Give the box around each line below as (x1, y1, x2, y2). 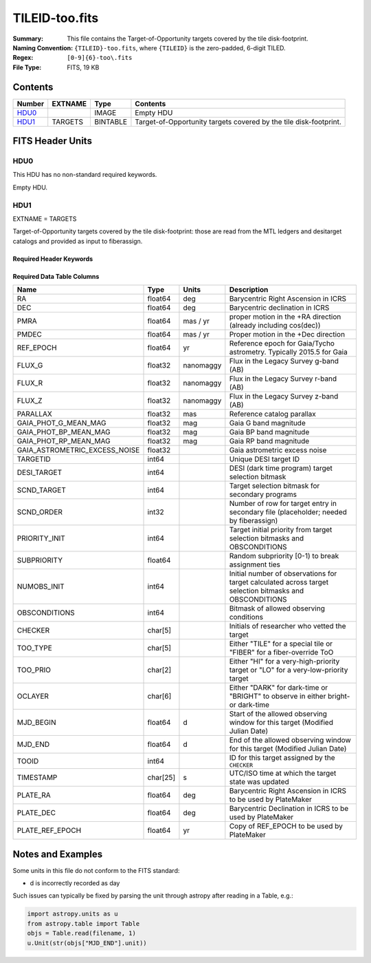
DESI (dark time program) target (229, 463, 333, 473)
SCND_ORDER (16, 507, 63, 517)
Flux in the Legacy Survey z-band (229, 392, 339, 401)
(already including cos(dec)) (229, 321, 321, 330)
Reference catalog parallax (229, 410, 316, 419)
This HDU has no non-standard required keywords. (12, 171, 157, 179)
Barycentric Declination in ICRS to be (229, 804, 349, 814)
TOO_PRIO (16, 665, 52, 675)
